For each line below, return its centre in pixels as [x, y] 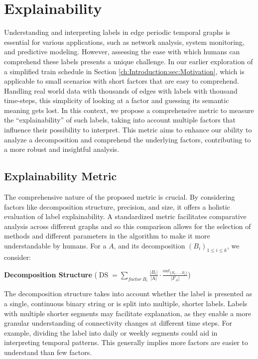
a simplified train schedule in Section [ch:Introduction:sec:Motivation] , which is [124, 71]
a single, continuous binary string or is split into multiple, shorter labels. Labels [126, 303]
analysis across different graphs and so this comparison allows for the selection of [128, 226]
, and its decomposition [149, 246]
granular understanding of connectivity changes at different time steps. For [118, 323]
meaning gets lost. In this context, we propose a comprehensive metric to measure [129, 110]
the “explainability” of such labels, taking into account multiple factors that [120, 120]
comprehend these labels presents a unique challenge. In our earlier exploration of [129, 61]
